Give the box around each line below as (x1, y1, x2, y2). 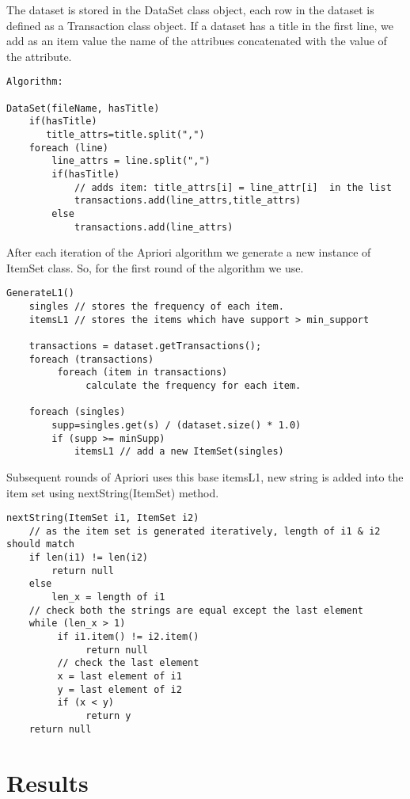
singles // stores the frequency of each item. (28, 301, 284, 313)
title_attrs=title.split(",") (46, 129, 205, 140)
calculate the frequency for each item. (85, 380, 302, 392)
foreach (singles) (28, 406, 126, 418)
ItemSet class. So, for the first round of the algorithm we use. (6, 259, 304, 276)
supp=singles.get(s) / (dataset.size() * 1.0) (51, 420, 302, 431)
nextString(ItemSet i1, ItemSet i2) (6, 512, 199, 524)
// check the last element (57, 657, 199, 669)
